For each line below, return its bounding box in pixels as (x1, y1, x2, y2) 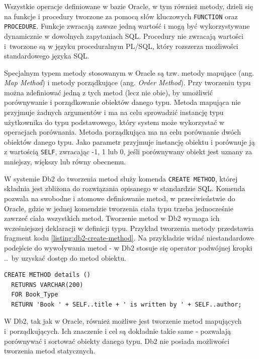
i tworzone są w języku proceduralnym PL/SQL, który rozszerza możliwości (4, 40, 238, 51)
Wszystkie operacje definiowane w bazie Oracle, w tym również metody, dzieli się (4, 1, 253, 11)
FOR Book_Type (11, 291, 58, 298)
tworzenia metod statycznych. (4, 345, 96, 356)
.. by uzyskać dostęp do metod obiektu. (4, 252, 126, 263)
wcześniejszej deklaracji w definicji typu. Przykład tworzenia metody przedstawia (4, 222, 254, 233)
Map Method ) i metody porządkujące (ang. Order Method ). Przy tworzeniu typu (4, 77, 251, 88)
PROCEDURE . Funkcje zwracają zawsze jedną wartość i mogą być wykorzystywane (4, 21, 250, 31)
